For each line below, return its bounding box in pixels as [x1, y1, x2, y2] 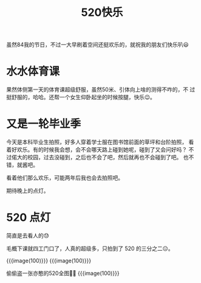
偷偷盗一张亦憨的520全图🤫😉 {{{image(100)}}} [6, 270, 120, 277]
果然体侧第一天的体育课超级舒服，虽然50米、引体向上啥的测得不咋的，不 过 [6, 86, 196, 93]
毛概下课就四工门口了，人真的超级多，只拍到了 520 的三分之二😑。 [6, 245, 174, 252]
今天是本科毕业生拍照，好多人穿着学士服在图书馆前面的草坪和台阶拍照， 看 [6, 138, 194, 146]
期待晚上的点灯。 [6, 187, 49, 195]
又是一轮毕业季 [6, 117, 81, 131]
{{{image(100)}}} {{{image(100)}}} [6, 257, 92, 264]
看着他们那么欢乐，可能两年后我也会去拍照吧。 [6, 174, 123, 181]
